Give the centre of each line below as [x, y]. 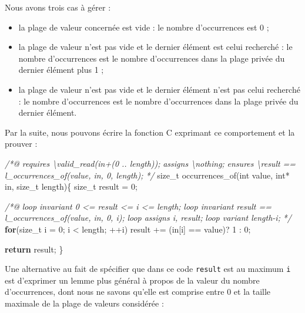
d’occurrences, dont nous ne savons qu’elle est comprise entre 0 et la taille [138, 292]
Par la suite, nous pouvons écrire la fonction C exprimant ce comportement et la [150, 132]
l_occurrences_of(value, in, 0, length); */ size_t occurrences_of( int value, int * [147, 175]
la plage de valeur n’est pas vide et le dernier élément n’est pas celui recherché [159, 89]
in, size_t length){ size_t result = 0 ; [71, 186]
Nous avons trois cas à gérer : [58, 7]
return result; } [34, 249]
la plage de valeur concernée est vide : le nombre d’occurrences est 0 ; [144, 27]
